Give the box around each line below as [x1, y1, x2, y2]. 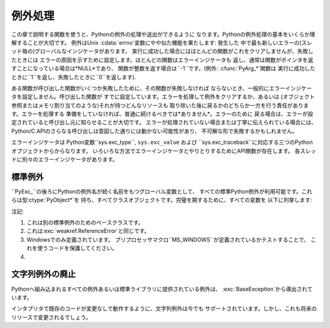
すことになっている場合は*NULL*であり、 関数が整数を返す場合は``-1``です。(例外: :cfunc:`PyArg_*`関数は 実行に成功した [11, 65, 316, 72]
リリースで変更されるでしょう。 [11, 313, 92, 321]
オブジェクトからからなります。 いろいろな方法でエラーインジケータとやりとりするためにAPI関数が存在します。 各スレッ [11, 147, 317, 154]
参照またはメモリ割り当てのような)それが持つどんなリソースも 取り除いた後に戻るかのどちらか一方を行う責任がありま [11, 102, 309, 109]
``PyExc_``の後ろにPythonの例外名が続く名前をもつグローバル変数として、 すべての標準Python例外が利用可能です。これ [11, 187, 313, 195]
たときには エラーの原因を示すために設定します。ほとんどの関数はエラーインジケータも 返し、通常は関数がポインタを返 [11, 56, 314, 64]
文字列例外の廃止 [11, 269, 76, 280]
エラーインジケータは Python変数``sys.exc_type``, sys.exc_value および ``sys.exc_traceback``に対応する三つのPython [11, 138, 313, 146]
